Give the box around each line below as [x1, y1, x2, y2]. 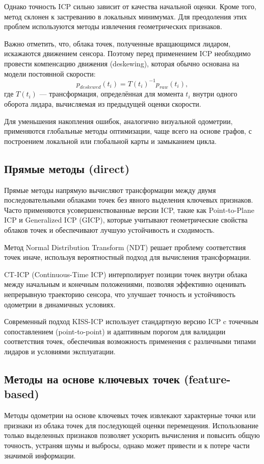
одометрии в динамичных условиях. [4, 299, 116, 309]
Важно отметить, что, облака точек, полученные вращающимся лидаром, [4, 38, 231, 48]
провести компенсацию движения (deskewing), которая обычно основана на [4, 58, 240, 68]
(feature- [183, 371, 231, 386]
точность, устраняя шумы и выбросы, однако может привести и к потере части [4, 439, 250, 450]
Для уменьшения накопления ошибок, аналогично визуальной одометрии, [4, 115, 233, 126]
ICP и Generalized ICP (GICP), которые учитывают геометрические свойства [4, 214, 248, 225]
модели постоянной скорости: [4, 68, 96, 79]
